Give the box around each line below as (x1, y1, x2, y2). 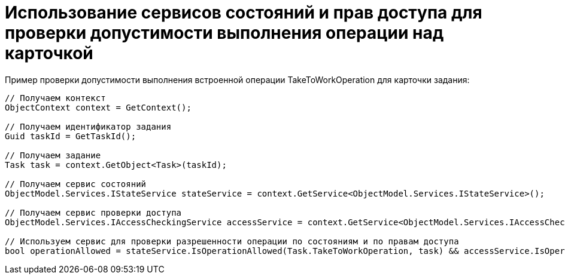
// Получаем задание (5, 150, 101, 160)
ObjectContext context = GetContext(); (5, 102, 192, 112)
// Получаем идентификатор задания (5, 121, 172, 131)
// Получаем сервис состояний (5, 179, 147, 189)
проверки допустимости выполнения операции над (5, 23, 444, 43)
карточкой (5, 43, 93, 63)
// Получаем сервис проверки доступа (5, 207, 182, 217)
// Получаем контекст (5, 93, 106, 103)
